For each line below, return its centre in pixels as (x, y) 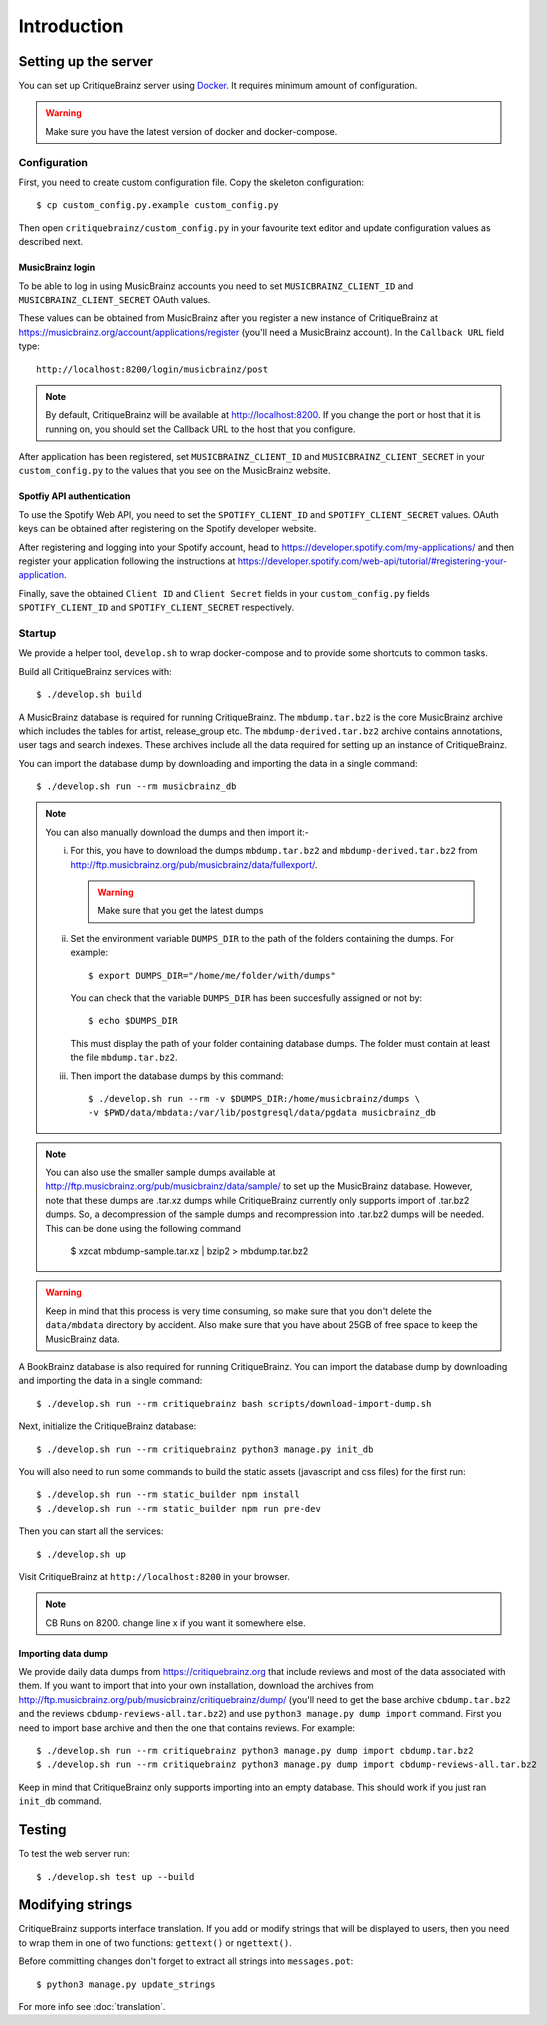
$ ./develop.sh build (89, 694)
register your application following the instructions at (127, 561)
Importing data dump (63, 1653)
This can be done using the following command (143, 1228)
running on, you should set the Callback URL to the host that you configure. (200, 429)
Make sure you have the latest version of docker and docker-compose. (191, 131)
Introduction (71, 26)
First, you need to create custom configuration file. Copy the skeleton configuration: (191, 182)
